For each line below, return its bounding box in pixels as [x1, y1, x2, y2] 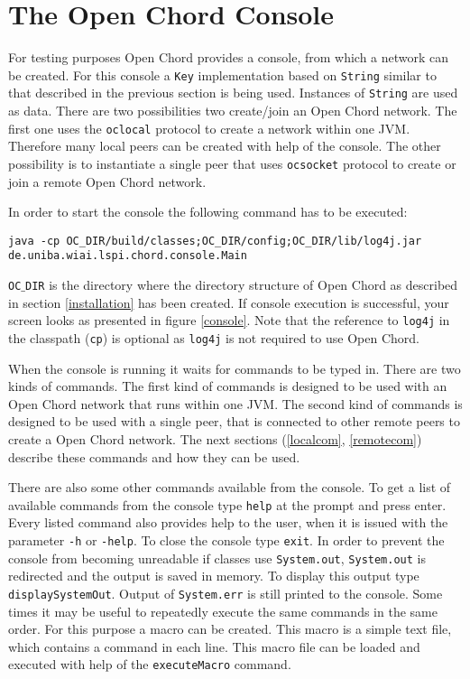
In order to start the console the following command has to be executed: [8, 202, 408, 221]
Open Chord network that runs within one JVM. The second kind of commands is [8, 394, 463, 413]
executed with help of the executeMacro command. [8, 655, 291, 674]
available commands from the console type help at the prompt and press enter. [8, 495, 447, 514]
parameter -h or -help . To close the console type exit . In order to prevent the [8, 531, 445, 549]
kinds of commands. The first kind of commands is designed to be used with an [8, 377, 447, 395]
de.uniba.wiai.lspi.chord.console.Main [8, 249, 247, 263]
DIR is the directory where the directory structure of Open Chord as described [25, 275, 458, 294]
